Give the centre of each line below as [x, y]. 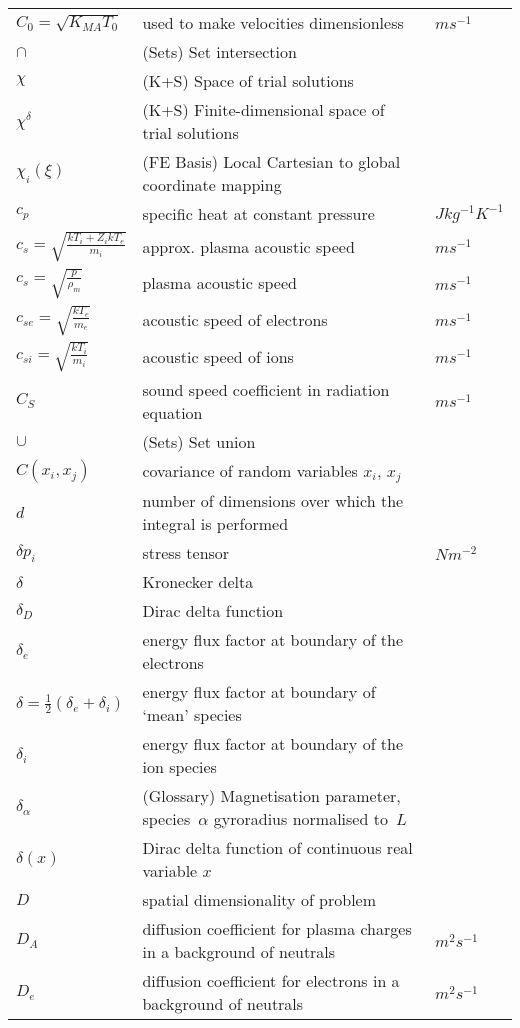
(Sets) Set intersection [219, 51]
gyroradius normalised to [300, 819]
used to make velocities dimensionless [273, 22]
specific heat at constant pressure [258, 213]
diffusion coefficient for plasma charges [277, 929]
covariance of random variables [250, 470]
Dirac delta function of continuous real [277, 848]
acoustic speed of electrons [235, 320]
